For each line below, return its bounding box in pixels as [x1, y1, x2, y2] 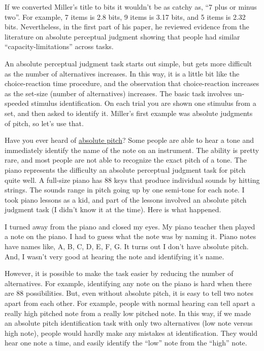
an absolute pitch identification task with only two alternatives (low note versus [5, 318, 253, 328]
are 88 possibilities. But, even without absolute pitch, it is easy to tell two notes [5, 288, 253, 298]
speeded [5, 98, 29, 108]
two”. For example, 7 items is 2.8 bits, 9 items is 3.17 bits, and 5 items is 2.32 [5, 11, 246, 22]
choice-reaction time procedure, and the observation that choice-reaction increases [5, 78, 259, 89]
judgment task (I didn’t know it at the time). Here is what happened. [5, 204, 221, 215]
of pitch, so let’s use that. [5, 118, 84, 128]
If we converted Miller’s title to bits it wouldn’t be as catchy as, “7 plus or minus [5, 2, 257, 12]
